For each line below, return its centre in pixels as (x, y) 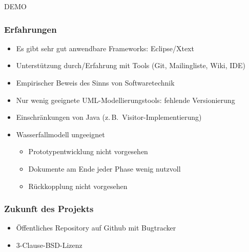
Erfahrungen (30, 29)
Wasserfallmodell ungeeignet (60, 134)
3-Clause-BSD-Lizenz (49, 245)
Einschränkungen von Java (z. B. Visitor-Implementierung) (109, 117)
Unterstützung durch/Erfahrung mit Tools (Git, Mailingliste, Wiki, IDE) (131, 65)
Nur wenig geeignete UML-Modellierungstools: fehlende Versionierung (126, 100)
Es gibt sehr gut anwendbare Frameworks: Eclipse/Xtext (105, 48)
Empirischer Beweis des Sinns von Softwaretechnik (95, 82)
